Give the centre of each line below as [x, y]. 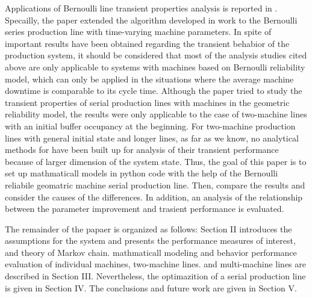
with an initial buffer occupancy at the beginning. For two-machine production [150, 126]
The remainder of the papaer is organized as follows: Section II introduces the [148, 228]
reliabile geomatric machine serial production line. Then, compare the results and [155, 185]
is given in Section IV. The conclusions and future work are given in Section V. [151, 287]
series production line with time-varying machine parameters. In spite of [138, 32]
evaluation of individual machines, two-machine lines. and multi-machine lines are [155, 264]
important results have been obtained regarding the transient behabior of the [147, 43]
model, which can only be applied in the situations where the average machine [149, 79]
